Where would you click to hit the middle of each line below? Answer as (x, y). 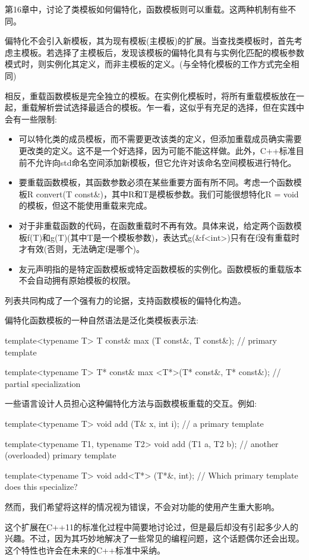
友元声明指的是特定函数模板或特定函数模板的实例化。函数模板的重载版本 (160, 268)
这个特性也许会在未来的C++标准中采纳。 (85, 550)
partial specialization (43, 383)
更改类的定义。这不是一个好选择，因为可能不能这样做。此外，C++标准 (157, 150)
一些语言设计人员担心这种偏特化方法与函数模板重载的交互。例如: (131, 403)
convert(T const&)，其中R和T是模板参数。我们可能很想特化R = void (167, 194)
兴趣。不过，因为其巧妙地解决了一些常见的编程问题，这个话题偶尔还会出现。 (154, 538)
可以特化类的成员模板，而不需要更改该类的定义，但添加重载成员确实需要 (160, 139)
